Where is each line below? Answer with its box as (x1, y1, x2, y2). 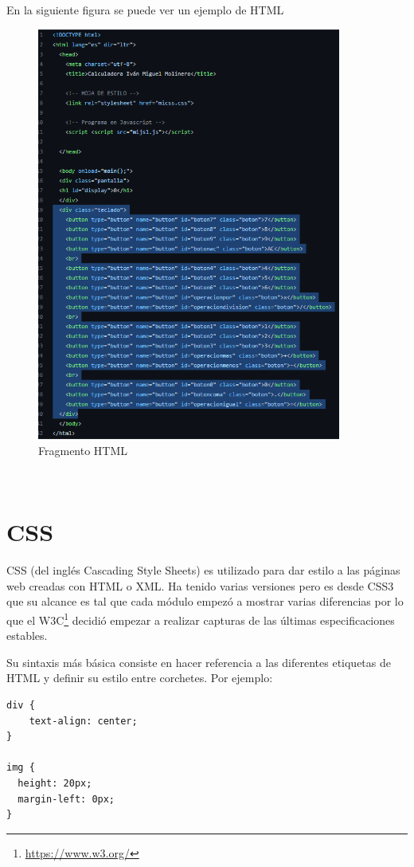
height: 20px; (18, 777, 92, 789)
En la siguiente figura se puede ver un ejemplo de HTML (6, 2, 284, 18)
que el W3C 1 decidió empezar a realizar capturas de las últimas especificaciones (6, 609, 395, 628)
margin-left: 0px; (18, 793, 115, 805)
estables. (6, 627, 48, 644)
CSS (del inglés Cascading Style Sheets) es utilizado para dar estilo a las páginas (6, 562, 400, 579)
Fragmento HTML (38, 441, 128, 458)
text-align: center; (29, 715, 138, 727)
